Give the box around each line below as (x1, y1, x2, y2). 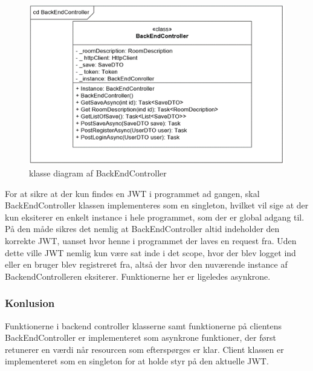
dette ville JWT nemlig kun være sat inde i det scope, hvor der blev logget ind (5, 246, 296, 259)
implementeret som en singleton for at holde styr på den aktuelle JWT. (5, 355, 269, 367)
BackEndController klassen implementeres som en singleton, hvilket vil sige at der (5, 199, 309, 211)
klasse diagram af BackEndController (29, 166, 167, 179)
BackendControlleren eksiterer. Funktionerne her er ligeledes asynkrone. (5, 269, 271, 282)
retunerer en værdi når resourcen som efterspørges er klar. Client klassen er (5, 343, 284, 355)
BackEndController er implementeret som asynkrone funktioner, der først (5, 331, 276, 344)
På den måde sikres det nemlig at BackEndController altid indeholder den (5, 222, 280, 235)
